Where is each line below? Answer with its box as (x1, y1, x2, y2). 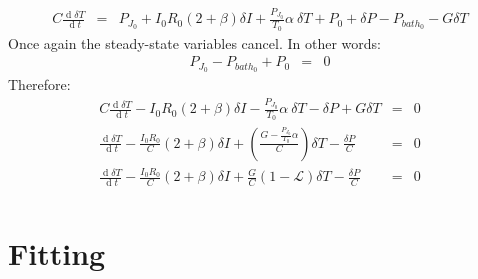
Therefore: (8, 74, 71, 95)
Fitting (8, 233, 106, 274)
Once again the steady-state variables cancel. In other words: (8, 32, 381, 53)
